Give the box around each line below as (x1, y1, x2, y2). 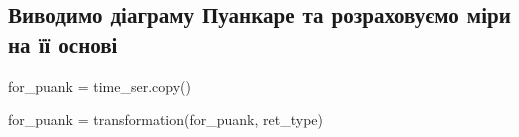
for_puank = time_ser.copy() (8, 75, 191, 96)
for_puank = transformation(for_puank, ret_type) (8, 109, 323, 130)
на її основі (8, 28, 118, 59)
